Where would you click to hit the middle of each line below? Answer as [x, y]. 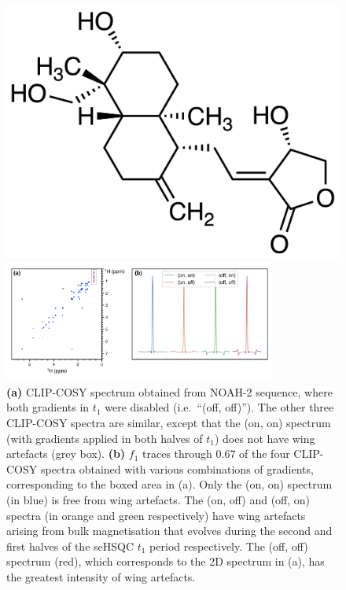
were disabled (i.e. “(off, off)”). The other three [219, 407]
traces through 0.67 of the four [216, 454]
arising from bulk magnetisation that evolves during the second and [169, 531]
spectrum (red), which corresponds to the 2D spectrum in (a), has [166, 561]
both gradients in [48, 407]
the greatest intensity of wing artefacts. [101, 576]
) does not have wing [265, 438]
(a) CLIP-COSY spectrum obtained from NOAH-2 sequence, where [169, 391]
